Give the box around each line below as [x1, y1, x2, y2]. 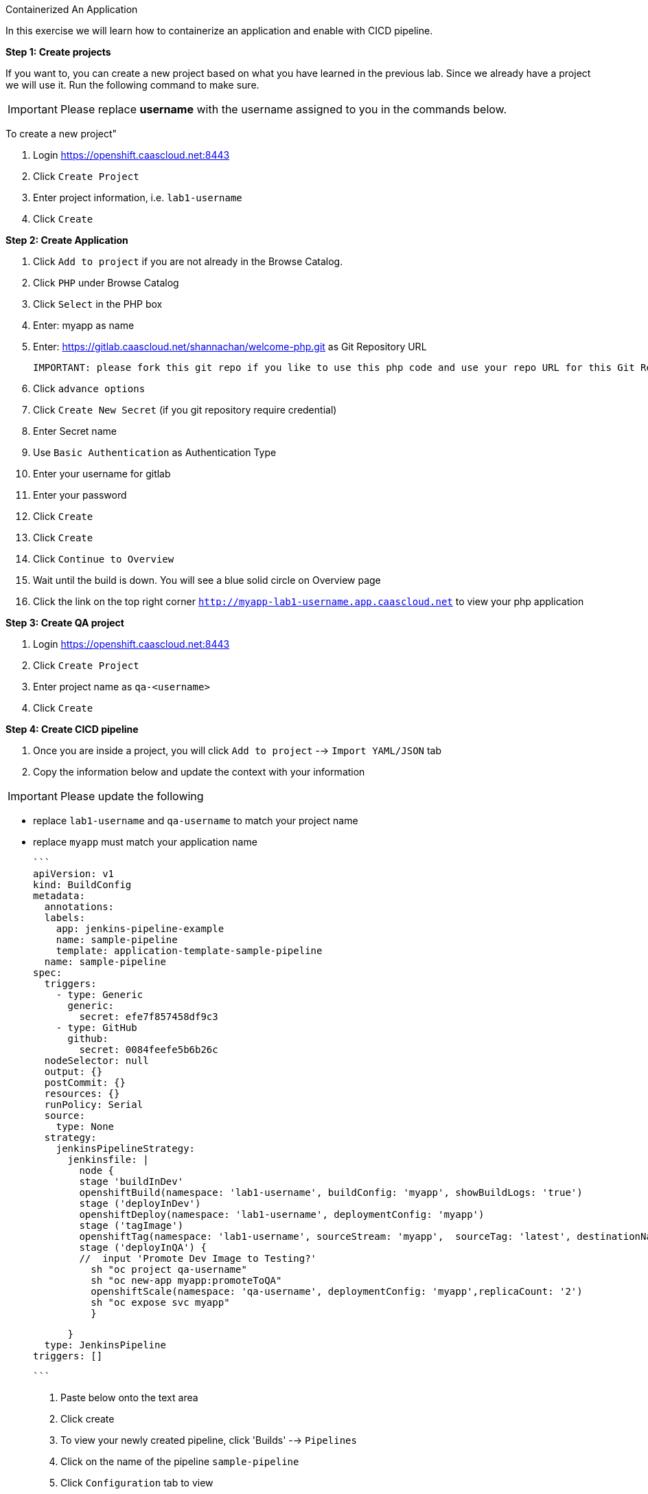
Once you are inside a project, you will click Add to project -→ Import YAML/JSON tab [33, 745, 442, 756]
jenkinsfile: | [67, 1154, 149, 1165]
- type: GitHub [56, 1022, 137, 1033]
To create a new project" [5, 128, 117, 139]
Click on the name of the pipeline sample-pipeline [60, 1456, 299, 1467]
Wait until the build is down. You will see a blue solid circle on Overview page [33, 574, 381, 586]
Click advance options [33, 383, 146, 394]
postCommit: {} [44, 1077, 126, 1088]
